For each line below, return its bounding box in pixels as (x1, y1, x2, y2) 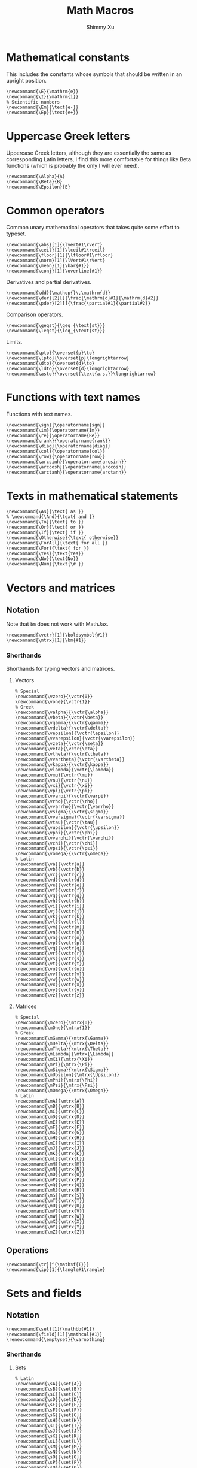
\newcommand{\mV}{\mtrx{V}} (14, 1208, 85, 1214)
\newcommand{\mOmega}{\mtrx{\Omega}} (14, 1088, 109, 1094)
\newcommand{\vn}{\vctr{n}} (14, 929, 85, 935)
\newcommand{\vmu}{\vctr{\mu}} (14, 772, 93, 778)
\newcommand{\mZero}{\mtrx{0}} (14, 1019, 93, 1025)
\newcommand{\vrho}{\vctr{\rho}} (14, 798, 98, 804)
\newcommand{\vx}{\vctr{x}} (14, 982, 85, 988)
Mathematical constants (6, 50, 130, 64)
